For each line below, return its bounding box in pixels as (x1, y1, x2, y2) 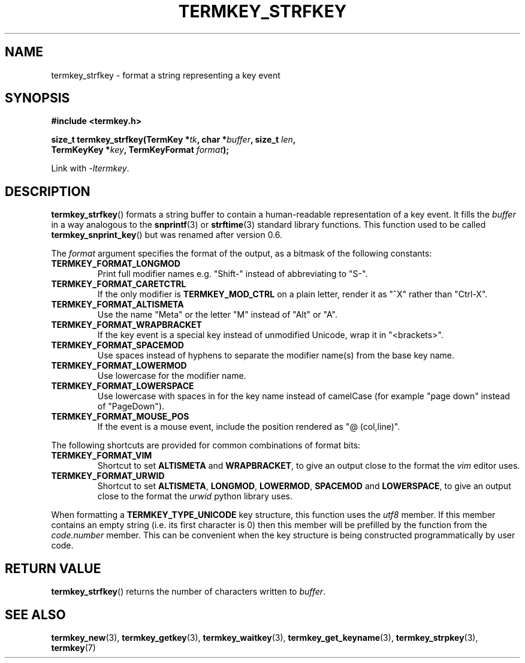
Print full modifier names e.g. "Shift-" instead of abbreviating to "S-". (97, 269, 368, 279)
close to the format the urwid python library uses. (97, 491, 292, 502)
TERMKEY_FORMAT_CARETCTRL (51, 279, 186, 290)
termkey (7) (51, 642, 96, 653)
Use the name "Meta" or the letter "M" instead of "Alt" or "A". (97, 309, 337, 320)
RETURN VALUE (5, 560, 101, 576)
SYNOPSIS (5, 91, 70, 106)
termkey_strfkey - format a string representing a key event (51, 70, 280, 80)
